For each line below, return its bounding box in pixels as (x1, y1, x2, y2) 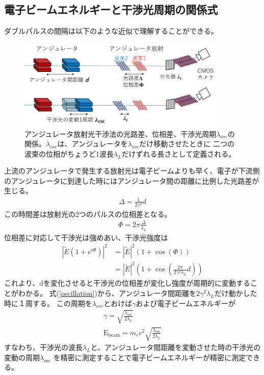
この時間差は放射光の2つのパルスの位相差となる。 (4, 208, 172, 219)
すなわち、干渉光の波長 (4, 342, 83, 353)
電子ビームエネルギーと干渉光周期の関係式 (4, 2, 218, 17)
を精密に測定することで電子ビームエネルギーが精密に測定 (53, 352, 246, 362)
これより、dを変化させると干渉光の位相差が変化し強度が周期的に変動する (4, 278, 250, 288)
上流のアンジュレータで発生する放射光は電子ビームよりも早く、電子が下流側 (4, 165, 260, 176)
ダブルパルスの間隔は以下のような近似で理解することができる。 (4, 26, 218, 36)
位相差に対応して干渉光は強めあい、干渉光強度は (4, 232, 168, 242)
